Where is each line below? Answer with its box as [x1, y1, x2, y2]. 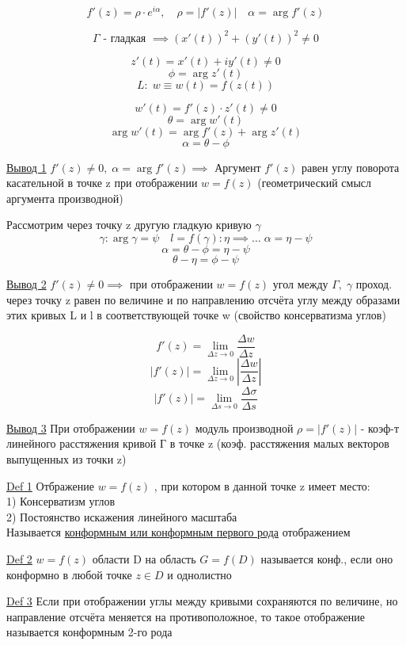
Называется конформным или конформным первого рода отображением [6, 524, 351, 540]
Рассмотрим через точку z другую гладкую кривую [6, 216, 252, 233]
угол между [272, 275, 328, 292]
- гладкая [103, 32, 146, 44]
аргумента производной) [6, 189, 123, 206]
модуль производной [195, 419, 294, 436]
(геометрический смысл [257, 174, 372, 191]
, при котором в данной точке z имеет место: [154, 477, 370, 494]
